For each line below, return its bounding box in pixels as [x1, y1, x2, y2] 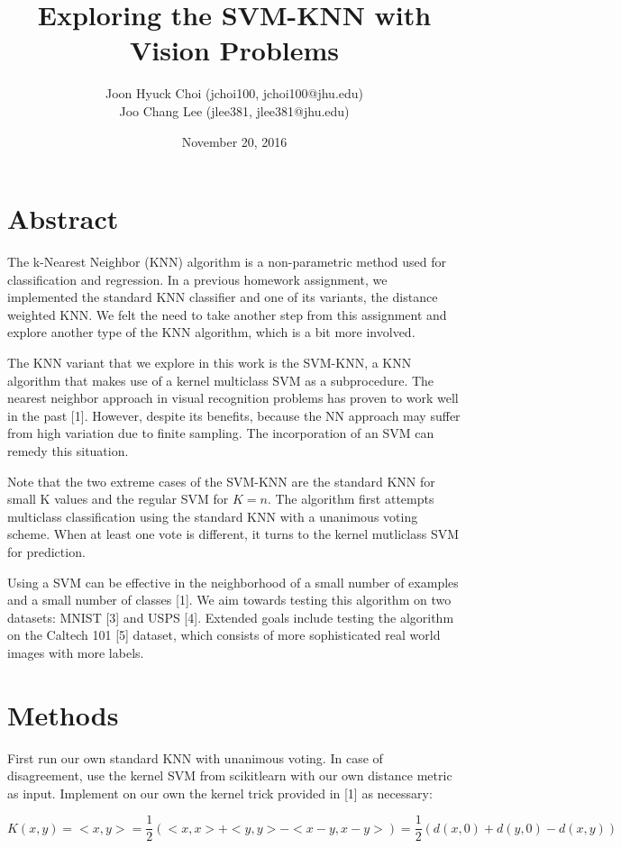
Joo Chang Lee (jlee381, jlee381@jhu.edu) [119, 101, 350, 120]
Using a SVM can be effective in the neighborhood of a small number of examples [7, 572, 459, 591]
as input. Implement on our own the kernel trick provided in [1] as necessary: [7, 783, 433, 802]
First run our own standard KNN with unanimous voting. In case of [7, 748, 383, 767]
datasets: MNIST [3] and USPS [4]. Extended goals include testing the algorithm [7, 607, 454, 626]
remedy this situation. [7, 441, 129, 460]
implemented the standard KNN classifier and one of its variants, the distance [7, 287, 438, 306]
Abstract [7, 200, 119, 237]
